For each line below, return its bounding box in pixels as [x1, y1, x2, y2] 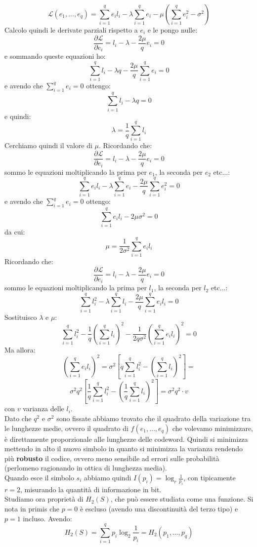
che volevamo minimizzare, [172, 423, 254, 433]
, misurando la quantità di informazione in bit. [20, 484, 162, 494]
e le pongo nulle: [147, 25, 198, 35]
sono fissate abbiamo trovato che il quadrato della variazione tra [56, 413, 251, 424]
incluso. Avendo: [23, 513, 72, 523]
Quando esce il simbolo [4, 472, 74, 483]
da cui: [4, 227, 25, 237]
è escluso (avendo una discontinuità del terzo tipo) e [80, 503, 238, 513]
